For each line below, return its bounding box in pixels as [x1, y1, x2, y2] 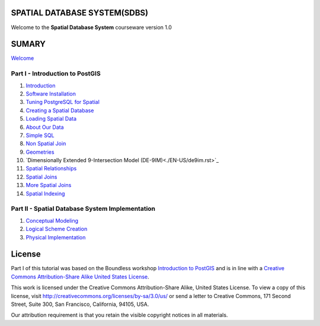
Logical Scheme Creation [25, 226, 88, 233]
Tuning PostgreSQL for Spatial [25, 99, 100, 106]
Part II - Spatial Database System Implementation [11, 205, 156, 213]
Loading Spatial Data [25, 115, 77, 122]
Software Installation [25, 90, 76, 97]
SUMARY [11, 39, 46, 49]
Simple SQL [25, 131, 55, 139]
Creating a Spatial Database [25, 107, 94, 114]
